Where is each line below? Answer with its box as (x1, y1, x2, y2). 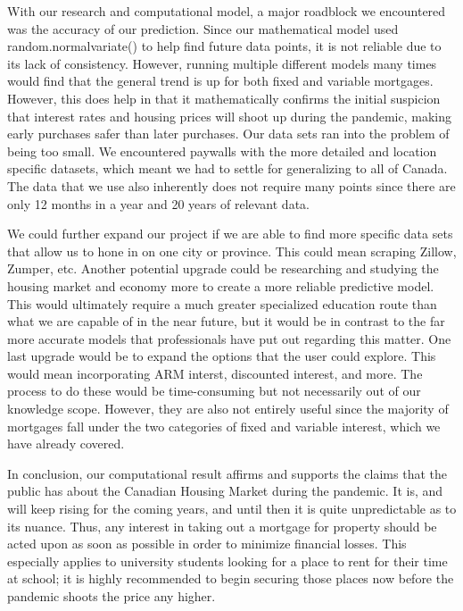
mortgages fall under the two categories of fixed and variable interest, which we (7, 416, 441, 435)
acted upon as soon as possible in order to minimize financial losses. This (7, 534, 407, 553)
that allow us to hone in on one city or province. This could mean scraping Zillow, (7, 241, 457, 260)
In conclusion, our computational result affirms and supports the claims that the (7, 464, 447, 482)
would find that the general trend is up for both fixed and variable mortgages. (7, 71, 434, 90)
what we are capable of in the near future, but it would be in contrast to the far (7, 312, 445, 331)
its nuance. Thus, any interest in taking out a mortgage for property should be (7, 516, 437, 535)
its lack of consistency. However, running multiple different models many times (7, 54, 437, 72)
